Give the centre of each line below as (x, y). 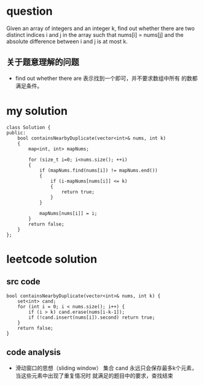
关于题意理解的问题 (43, 62)
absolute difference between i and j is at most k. (67, 41)
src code (24, 282)
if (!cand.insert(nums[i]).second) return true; (92, 317)
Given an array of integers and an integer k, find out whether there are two (100, 28)
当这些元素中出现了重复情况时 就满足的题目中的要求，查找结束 (94, 375)
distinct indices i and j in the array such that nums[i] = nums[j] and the (95, 34)
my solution (37, 111)
